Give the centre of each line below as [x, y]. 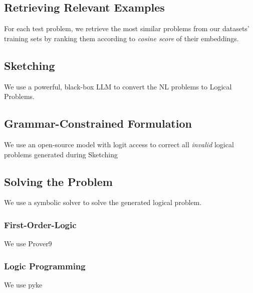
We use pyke [23, 284]
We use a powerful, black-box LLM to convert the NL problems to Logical [118, 86]
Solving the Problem [58, 181]
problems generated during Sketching [61, 154]
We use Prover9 [28, 243]
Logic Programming [45, 266]
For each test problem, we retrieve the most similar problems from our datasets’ [127, 28]
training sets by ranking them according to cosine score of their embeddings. [121, 38]
